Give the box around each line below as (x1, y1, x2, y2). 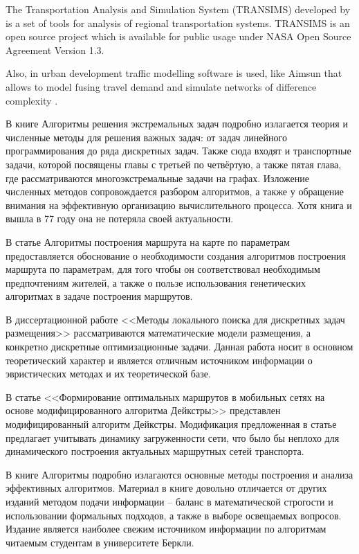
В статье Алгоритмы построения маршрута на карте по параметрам (6, 234, 290, 249)
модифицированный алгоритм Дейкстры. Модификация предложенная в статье (6, 417, 337, 431)
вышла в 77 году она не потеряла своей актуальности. (6, 211, 234, 226)
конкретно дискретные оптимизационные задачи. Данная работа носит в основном (6, 339, 353, 354)
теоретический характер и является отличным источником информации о (6, 352, 313, 367)
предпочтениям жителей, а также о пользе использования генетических (6, 275, 306, 289)
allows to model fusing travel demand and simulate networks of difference (6, 79, 317, 93)
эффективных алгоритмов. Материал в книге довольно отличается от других (6, 481, 327, 495)
